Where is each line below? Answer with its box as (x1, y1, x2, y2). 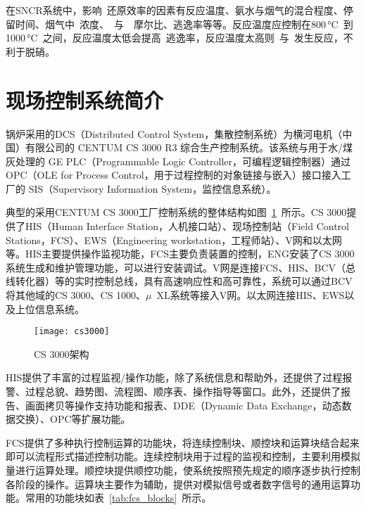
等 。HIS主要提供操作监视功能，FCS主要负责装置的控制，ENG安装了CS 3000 (6, 246, 355, 261)
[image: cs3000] (34, 326, 110, 337)
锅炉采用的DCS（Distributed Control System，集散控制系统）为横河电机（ (6, 126, 343, 141)
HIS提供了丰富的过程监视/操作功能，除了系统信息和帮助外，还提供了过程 (6, 370, 343, 385)
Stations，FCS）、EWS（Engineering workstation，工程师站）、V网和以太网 (6, 232, 342, 247)
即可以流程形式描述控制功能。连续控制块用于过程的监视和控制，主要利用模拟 (6, 449, 360, 464)
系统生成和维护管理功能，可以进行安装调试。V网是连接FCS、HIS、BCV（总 (6, 260, 355, 274)
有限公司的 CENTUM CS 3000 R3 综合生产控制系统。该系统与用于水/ (25, 140, 343, 155)
